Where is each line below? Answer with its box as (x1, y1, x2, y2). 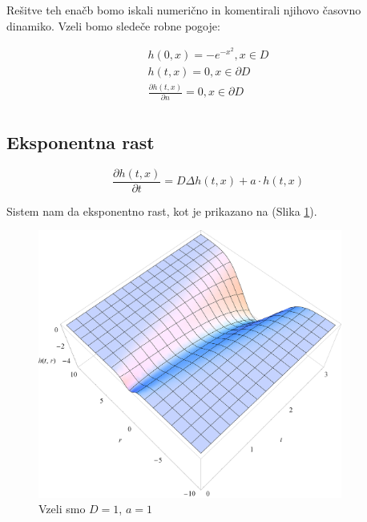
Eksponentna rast (6, 130, 155, 155)
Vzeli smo (38, 500, 86, 517)
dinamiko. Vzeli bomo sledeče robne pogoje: (6, 17, 220, 34)
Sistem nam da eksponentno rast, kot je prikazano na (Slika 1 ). (6, 202, 317, 219)
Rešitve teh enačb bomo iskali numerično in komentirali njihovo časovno (6, 2, 361, 18)
